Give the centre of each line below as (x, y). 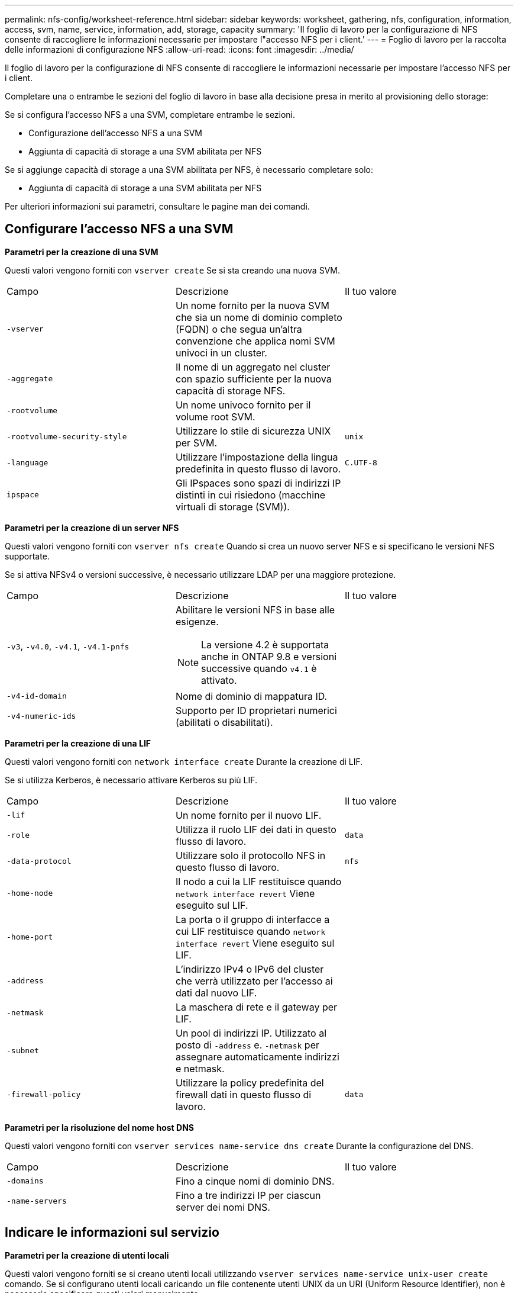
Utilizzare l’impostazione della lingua (257, 457)
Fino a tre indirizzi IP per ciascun (248, 1195)
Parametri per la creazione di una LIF (78, 743)
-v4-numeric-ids (41, 716)
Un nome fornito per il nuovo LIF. (248, 815)
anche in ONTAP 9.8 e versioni (269, 656)
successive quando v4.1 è (259, 668)
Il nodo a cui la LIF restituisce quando (258, 881)
